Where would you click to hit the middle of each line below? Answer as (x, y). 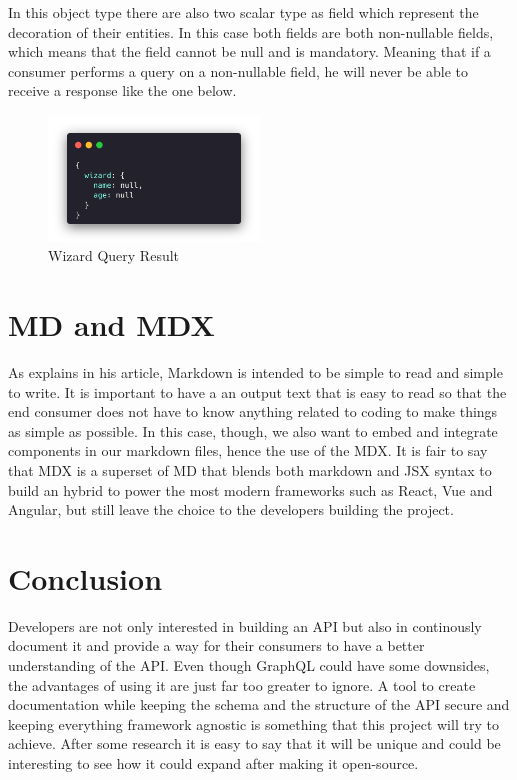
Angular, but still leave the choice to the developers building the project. (231, 509)
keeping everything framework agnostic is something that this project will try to (253, 723)
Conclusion (85, 577)
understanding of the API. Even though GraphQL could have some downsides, (249, 665)
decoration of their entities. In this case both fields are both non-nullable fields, (251, 31)
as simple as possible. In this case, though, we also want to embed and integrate (253, 430)
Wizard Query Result (114, 255)
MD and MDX (111, 324)
